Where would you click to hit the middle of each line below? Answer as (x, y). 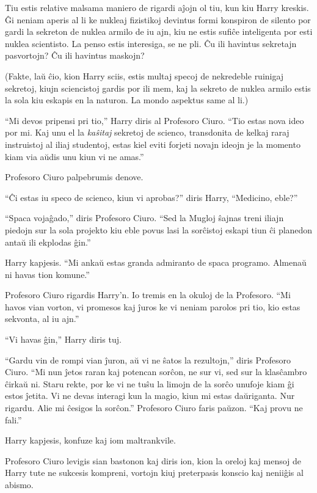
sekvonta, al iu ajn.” (42, 319)
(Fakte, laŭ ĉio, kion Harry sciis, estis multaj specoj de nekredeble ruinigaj (144, 75)
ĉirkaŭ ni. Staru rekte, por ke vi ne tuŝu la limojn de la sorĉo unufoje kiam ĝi (150, 383)
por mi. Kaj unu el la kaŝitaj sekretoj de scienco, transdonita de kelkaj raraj (147, 132)
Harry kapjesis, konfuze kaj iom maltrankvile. (90, 440)
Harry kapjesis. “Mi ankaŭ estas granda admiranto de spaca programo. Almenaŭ (156, 262)
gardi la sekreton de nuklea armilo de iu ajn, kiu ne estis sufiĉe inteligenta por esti (159, 31)
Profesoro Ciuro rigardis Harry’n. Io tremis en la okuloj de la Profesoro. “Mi (148, 295)
